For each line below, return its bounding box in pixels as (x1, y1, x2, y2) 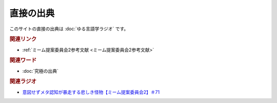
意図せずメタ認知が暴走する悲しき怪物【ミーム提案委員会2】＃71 (22, 89, 160, 95)
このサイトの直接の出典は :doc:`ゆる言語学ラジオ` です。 (9, 26, 129, 32)
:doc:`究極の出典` (22, 68, 59, 74)
